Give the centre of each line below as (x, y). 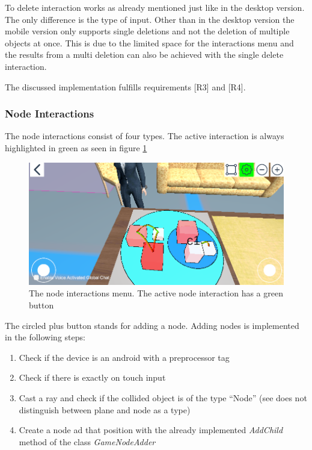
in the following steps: (45, 337)
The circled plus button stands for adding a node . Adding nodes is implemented (152, 325)
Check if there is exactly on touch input (92, 377)
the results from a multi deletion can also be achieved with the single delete (144, 55)
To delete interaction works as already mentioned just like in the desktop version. (155, 7)
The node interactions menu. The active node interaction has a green (156, 293)
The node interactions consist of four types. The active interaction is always (145, 136)
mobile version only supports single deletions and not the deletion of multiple (147, 31)
